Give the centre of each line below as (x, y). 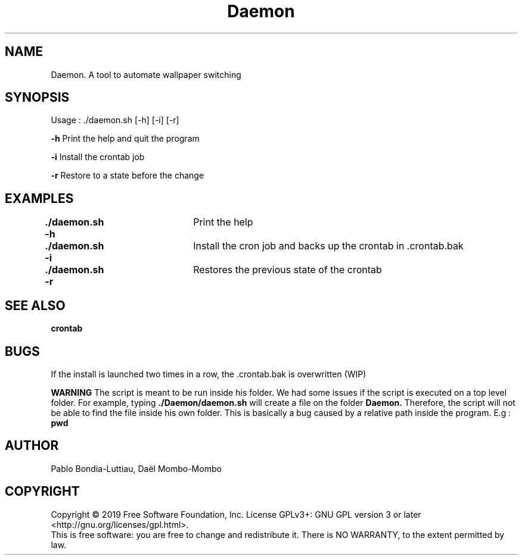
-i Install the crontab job (98, 157)
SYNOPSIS (37, 98)
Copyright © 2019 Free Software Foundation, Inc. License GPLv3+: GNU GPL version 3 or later (236, 514)
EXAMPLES (39, 198)
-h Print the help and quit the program (125, 139)
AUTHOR (32, 446)
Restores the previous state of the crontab (288, 270)
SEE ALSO (35, 305)
